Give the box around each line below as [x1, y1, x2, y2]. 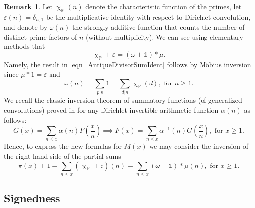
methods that [4, 41, 45, 51]
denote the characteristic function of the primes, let [85, 1, 242, 11]
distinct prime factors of [4, 31, 77, 42]
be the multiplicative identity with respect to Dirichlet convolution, [46, 11, 251, 22]
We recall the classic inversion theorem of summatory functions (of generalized [4, 95, 242, 105]
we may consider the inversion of [149, 141, 249, 151]
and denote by [4, 22, 48, 32]
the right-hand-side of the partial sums [4, 151, 121, 161]
